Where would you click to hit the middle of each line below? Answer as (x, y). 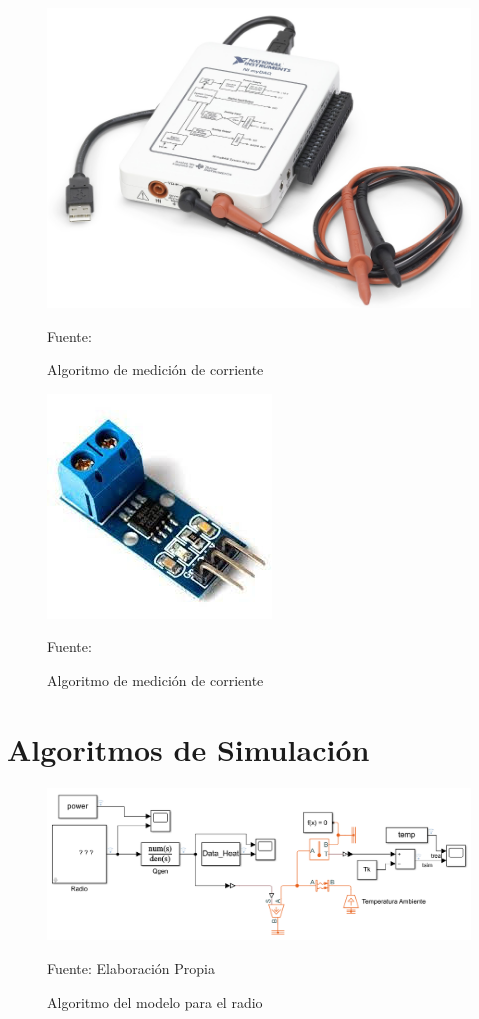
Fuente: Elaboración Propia (131, 968)
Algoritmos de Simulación (188, 748)
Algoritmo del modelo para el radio (155, 1001)
